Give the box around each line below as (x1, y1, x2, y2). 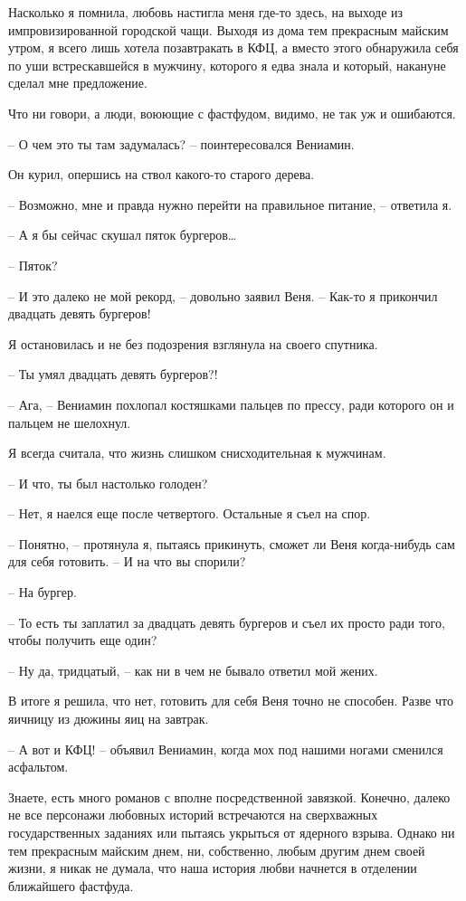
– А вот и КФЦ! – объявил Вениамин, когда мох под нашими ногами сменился (8, 739, 443, 758)
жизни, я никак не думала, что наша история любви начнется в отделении (8, 858, 417, 877)
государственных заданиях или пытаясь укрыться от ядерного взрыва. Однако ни (8, 823, 455, 841)
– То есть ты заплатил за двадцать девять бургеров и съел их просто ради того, (8, 612, 445, 631)
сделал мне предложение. (8, 73, 147, 92)
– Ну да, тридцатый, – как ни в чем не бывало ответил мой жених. (8, 660, 378, 679)
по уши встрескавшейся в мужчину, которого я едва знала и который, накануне (8, 55, 446, 74)
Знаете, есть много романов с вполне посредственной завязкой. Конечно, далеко (8, 787, 451, 806)
